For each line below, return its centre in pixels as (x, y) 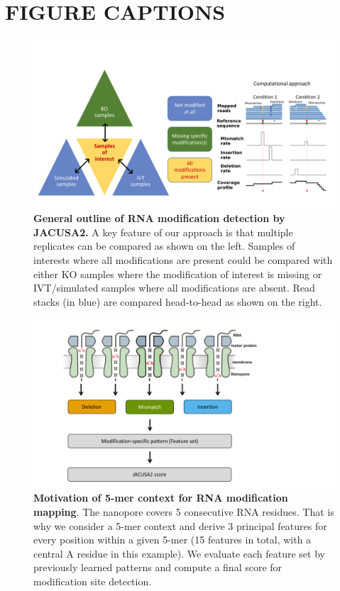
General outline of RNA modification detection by (159, 218)
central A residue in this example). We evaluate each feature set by (179, 553)
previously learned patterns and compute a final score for (158, 567)
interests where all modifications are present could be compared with (183, 260)
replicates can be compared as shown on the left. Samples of (164, 246)
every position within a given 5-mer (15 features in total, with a (172, 540)
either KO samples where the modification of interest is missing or (178, 274)
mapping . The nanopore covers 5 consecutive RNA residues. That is (184, 512)
